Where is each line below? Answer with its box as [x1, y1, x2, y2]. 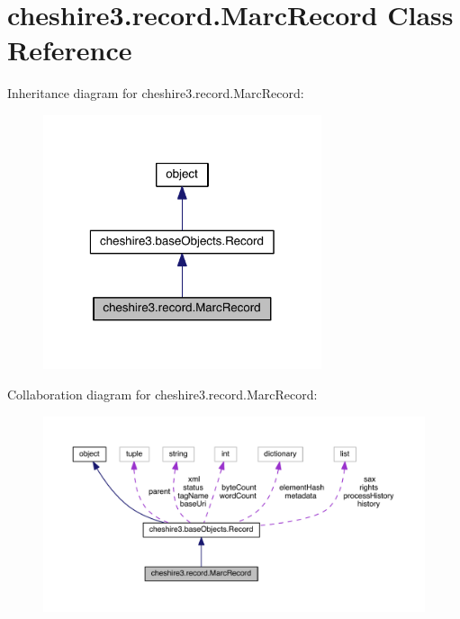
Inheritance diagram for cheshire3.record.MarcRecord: [7, 84, 304, 103]
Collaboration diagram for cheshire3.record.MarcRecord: [7, 384, 318, 403]
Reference [7, 31, 132, 68]
